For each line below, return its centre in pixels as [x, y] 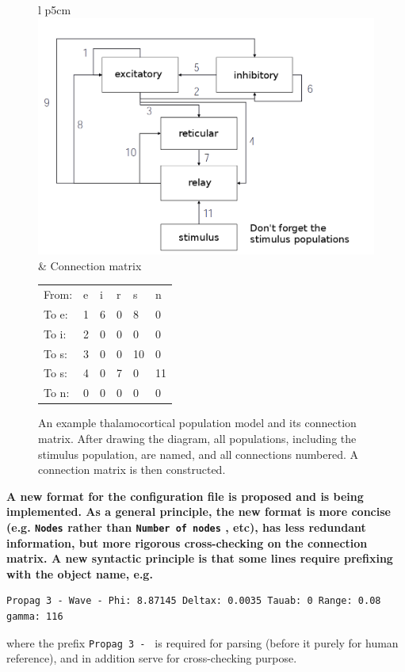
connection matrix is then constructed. [132, 470]
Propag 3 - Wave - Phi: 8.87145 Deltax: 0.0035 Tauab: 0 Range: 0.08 [194, 601]
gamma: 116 [35, 616]
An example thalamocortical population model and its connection [197, 423]
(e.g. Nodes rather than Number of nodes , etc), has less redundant [186, 527]
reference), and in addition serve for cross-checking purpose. [152, 658]
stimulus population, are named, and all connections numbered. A [199, 454]
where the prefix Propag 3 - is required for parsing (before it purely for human [202, 642]
